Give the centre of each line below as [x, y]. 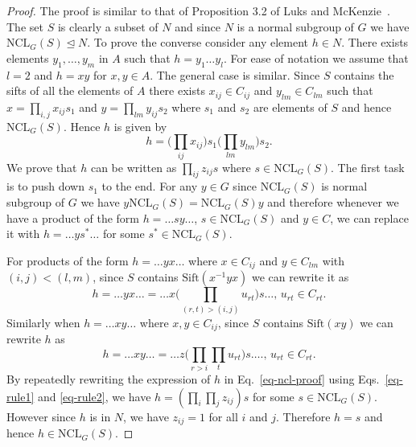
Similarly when [43, 322]
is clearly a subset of [108, 26]
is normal [344, 186]
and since [198, 26]
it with [23, 234]
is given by [140, 126]
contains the [364, 74]
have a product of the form [73, 217]
